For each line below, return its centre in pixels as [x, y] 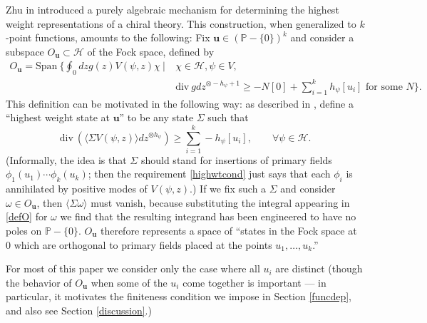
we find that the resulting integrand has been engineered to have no [208, 216]
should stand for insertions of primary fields [236, 159]
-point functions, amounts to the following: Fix [108, 37]
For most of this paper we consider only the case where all [133, 268]
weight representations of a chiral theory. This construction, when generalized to [181, 23]
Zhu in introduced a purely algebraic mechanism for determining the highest [173, 9]
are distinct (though [319, 268]
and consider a [322, 37]
